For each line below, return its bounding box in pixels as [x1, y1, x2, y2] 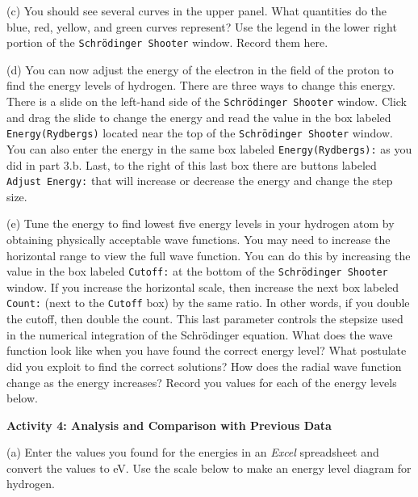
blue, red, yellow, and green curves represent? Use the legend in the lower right [6, 18, 397, 35]
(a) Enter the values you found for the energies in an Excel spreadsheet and [6, 444, 379, 461]
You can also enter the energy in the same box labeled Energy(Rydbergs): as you [6, 140, 412, 157]
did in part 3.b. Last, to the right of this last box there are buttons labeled [6, 156, 377, 173]
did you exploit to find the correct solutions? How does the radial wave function [6, 357, 402, 374]
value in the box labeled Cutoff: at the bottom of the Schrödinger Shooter [6, 263, 388, 280]
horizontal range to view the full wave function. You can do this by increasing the [6, 246, 411, 263]
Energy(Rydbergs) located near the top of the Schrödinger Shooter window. [6, 124, 393, 141]
